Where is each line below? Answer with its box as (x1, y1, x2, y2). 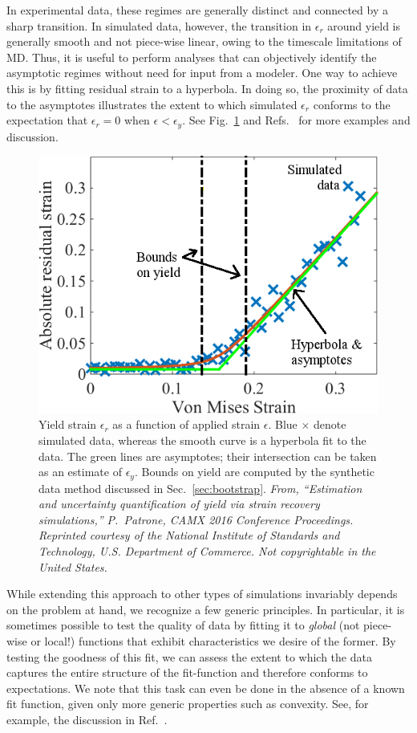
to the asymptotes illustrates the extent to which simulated (6, 96, 298, 112)
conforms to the (313, 96, 391, 112)
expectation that (6, 112, 88, 128)
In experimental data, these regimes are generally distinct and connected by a (6, 2, 388, 18)
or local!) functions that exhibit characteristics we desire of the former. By (30, 633, 396, 650)
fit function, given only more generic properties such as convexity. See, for (6, 695, 369, 712)
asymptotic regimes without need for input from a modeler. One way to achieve (6, 64, 398, 81)
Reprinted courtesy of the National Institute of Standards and (38, 527, 340, 544)
